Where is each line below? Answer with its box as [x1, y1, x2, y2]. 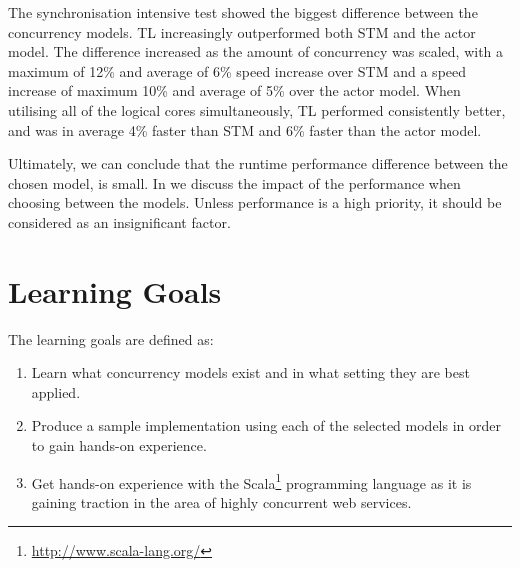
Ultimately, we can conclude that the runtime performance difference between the [8, 153, 508, 174]
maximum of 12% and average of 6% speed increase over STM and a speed [8, 60, 467, 81]
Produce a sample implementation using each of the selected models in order [31, 415, 501, 436]
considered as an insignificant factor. [8, 211, 231, 232]
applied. [31, 381, 81, 402]
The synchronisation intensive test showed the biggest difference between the [8, 2, 478, 22]
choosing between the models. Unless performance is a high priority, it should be [8, 192, 502, 213]
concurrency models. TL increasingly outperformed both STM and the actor [8, 21, 476, 42]
